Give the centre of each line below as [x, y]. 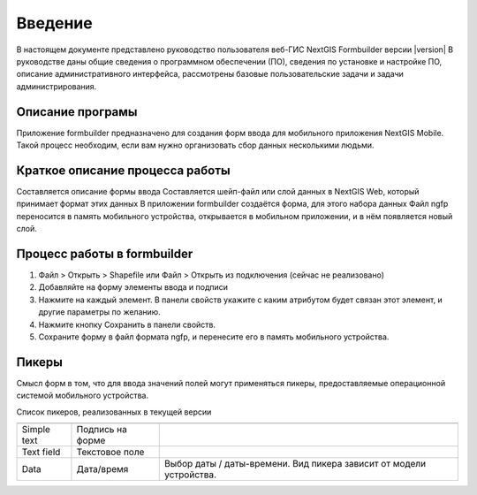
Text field [41, 453]
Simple [36, 430]
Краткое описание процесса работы [123, 170]
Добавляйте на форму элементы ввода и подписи [133, 287]
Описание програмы [77, 112]
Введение [54, 23]
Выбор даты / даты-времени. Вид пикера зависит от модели [295, 464]
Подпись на [102, 430]
